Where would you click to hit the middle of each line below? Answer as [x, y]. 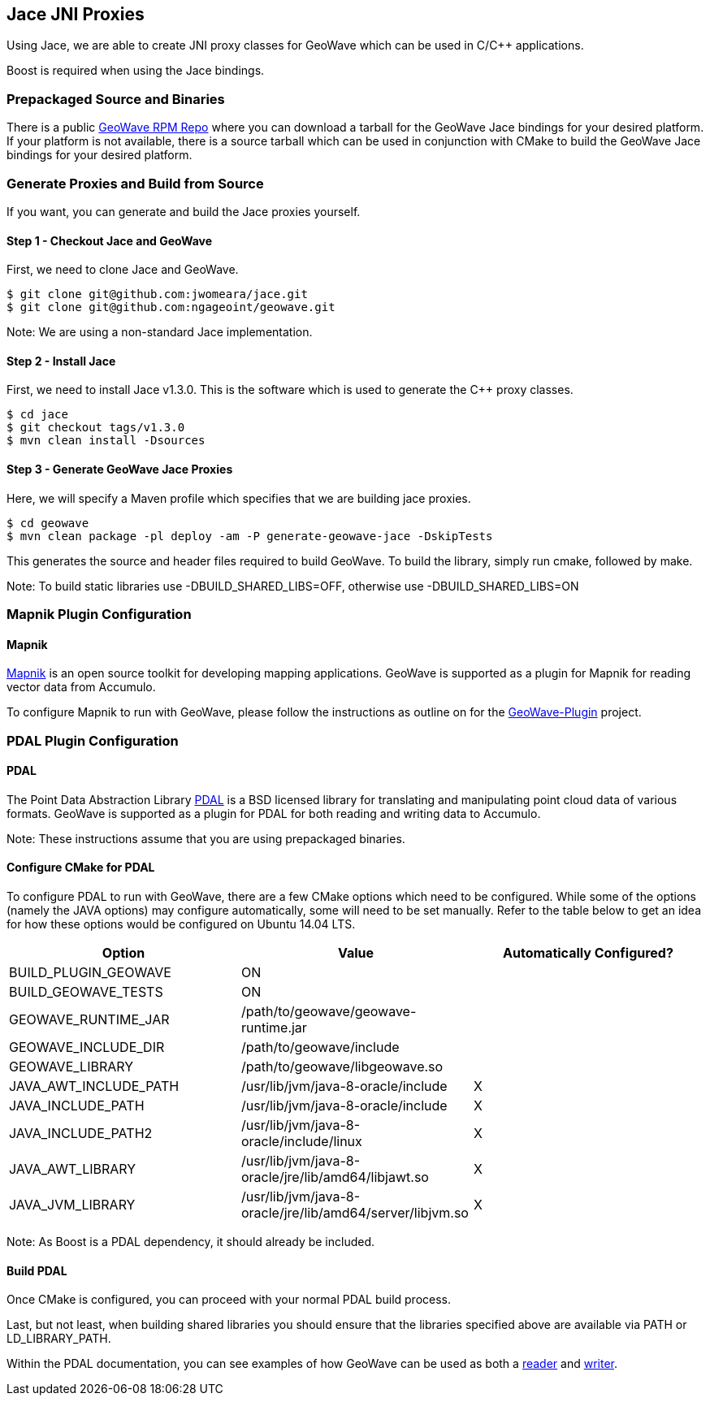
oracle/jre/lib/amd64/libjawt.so [335, 1177]
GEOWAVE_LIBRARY [71, 1066]
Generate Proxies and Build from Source [135, 183]
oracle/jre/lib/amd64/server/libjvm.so [355, 1212]
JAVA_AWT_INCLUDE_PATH [94, 1086]
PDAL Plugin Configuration [93, 740]
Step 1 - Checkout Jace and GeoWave [110, 240]
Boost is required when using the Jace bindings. [136, 71]
